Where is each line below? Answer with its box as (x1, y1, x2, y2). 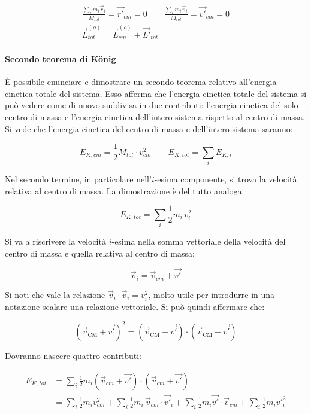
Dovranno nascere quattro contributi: (5, 349, 141, 362)
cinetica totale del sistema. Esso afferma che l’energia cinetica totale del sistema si (5, 87, 307, 99)
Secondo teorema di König (5, 53, 116, 65)
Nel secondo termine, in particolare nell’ (5, 173, 152, 185)
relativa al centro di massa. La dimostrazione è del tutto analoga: (5, 184, 244, 197)
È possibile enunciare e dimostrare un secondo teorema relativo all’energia (5, 75, 277, 88)
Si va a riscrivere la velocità (5, 235, 106, 248)
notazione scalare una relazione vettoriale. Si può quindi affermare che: (5, 300, 265, 313)
